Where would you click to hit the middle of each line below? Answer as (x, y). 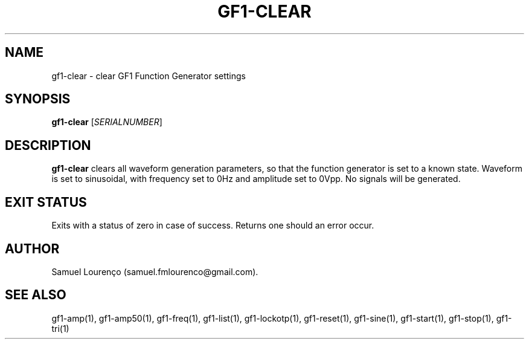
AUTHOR (32, 248)
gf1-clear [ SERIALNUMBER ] (107, 122)
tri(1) (60, 328)
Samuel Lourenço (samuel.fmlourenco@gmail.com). (155, 271)
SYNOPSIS (38, 99)
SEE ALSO (36, 295)
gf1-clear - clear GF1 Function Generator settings (149, 76)
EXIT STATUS (46, 202)
